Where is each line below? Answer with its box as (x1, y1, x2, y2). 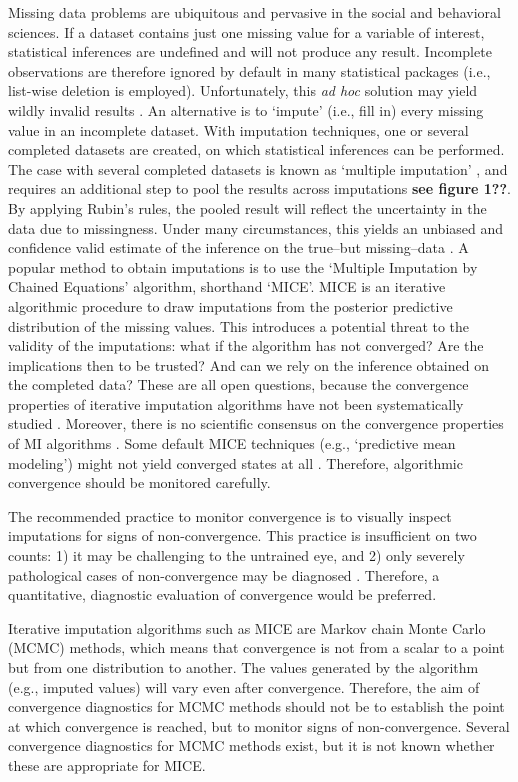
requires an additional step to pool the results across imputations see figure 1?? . (8, 178, 511, 199)
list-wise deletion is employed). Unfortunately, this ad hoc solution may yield (8, 80, 478, 101)
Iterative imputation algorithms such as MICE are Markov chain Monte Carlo (8, 617, 486, 638)
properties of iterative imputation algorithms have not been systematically (8, 393, 464, 414)
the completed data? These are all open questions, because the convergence (8, 374, 469, 395)
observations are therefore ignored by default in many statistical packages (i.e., (8, 60, 491, 81)
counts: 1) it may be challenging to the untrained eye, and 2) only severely (8, 545, 465, 566)
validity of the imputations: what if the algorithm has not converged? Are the (8, 335, 484, 356)
